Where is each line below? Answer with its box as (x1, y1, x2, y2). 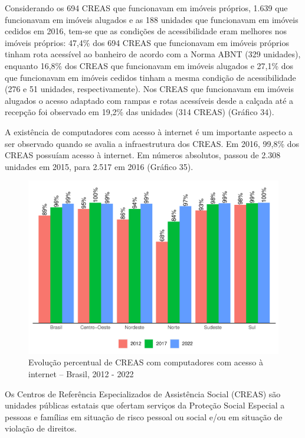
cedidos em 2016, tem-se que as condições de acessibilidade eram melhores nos (5, 25, 287, 37)
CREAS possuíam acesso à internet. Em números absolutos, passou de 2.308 (5, 149, 281, 161)
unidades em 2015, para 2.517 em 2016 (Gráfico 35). (5, 160, 194, 172)
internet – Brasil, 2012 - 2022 (28, 368, 134, 380)
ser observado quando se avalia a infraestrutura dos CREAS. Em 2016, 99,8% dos (5, 137, 300, 149)
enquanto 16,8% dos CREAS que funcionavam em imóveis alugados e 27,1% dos (5, 59, 294, 71)
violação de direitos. (5, 422, 77, 434)
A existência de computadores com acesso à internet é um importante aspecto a (5, 125, 293, 138)
